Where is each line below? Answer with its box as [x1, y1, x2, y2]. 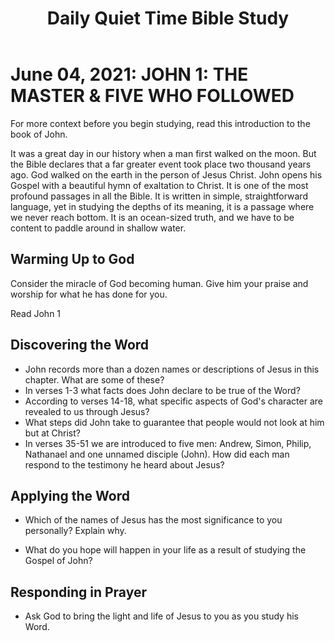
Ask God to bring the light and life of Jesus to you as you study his [24, 610, 299, 622]
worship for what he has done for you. [10, 288, 168, 300]
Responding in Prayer [10, 583, 148, 601]
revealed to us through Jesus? [24, 405, 150, 417]
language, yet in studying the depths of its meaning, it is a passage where [10, 200, 315, 212]
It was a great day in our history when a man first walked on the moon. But [10, 147, 317, 159]
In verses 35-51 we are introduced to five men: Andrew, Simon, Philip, [24, 437, 312, 449]
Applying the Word [10, 487, 130, 504]
